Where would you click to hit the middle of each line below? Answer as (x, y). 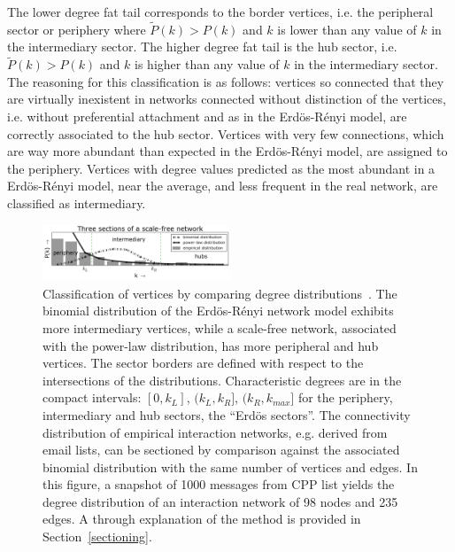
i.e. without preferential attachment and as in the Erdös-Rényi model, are (207, 116)
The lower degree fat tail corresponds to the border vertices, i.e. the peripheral (220, 12)
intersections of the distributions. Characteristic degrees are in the (222, 380)
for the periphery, (345, 397)
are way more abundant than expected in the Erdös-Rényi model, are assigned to (227, 151)
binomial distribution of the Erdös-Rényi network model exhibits (218, 311)
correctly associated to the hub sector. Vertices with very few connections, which (226, 133)
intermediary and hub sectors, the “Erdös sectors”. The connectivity (227, 414)
